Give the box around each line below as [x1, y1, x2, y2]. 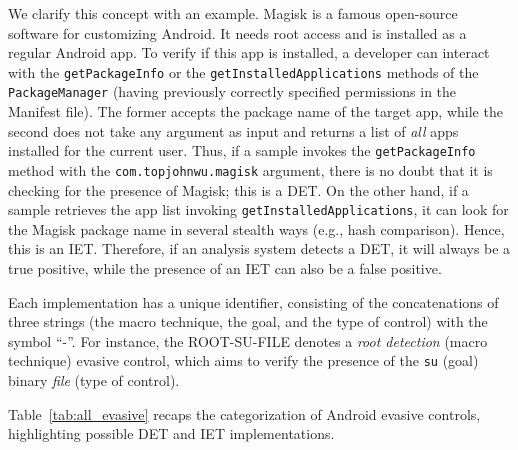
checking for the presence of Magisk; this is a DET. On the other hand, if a [8, 179, 469, 200]
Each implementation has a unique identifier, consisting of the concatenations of [8, 291, 499, 312]
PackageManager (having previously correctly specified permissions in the [8, 81, 457, 102]
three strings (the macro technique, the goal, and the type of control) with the [8, 311, 488, 332]
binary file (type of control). [8, 370, 180, 391]
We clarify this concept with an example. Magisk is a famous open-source [8, 3, 458, 23]
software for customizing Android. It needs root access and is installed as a [8, 22, 467, 43]
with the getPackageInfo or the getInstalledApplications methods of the [8, 61, 479, 82]
